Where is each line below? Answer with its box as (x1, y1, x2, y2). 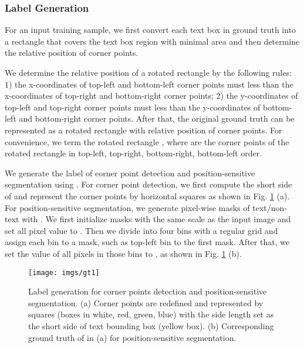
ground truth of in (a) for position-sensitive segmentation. (28, 331, 237, 343)
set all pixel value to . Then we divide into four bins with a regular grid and (5, 224, 278, 236)
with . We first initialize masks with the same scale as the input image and (22, 213, 291, 225)
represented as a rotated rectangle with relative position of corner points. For (5, 123, 282, 136)
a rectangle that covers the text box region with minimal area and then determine (5, 35, 300, 47)
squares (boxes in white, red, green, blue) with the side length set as (28, 308, 274, 320)
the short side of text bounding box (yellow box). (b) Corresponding (28, 319, 274, 332)
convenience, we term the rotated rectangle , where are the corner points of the (5, 135, 289, 148)
